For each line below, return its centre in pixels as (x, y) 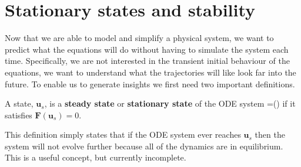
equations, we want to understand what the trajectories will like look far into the (150, 72)
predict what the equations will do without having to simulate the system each (147, 49)
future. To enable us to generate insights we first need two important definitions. (150, 83)
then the (270, 134)
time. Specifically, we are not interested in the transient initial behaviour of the (147, 61)
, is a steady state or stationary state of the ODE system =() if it (170, 103)
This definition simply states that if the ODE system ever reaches (123, 134)
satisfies (19, 115)
